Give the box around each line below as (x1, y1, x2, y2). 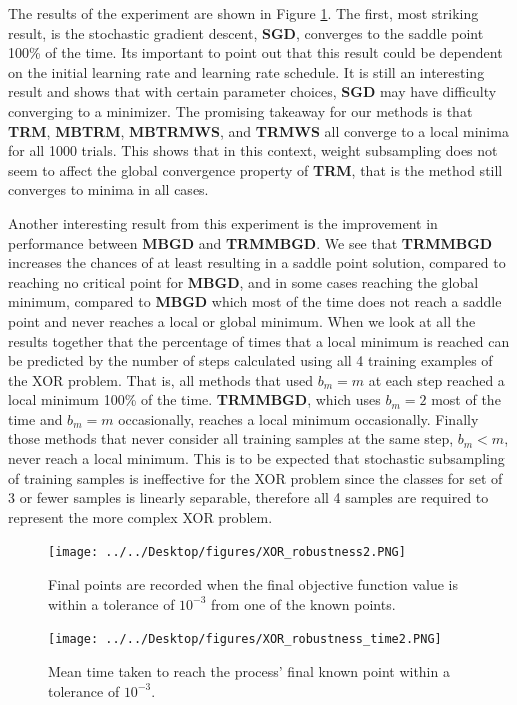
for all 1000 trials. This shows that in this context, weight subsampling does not (8, 140, 498, 161)
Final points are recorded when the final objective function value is (48, 574, 458, 595)
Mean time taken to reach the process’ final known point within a (48, 660, 450, 681)
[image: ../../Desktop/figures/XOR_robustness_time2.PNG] (48, 632, 442, 647)
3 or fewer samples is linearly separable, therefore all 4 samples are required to (8, 487, 489, 508)
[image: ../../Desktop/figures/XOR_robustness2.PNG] (48, 545, 406, 560)
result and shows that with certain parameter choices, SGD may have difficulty (8, 81, 497, 102)
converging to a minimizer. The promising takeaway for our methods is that (8, 100, 473, 121)
